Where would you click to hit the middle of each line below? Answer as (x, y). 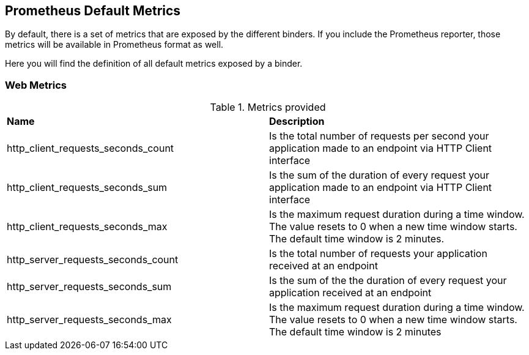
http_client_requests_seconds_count (91, 148)
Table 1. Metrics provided (268, 107)
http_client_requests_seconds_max (87, 227)
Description (297, 121)
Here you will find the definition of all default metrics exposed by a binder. (154, 64)
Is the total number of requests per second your (379, 136)
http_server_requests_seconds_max (89, 320)
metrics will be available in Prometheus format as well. (114, 45)
